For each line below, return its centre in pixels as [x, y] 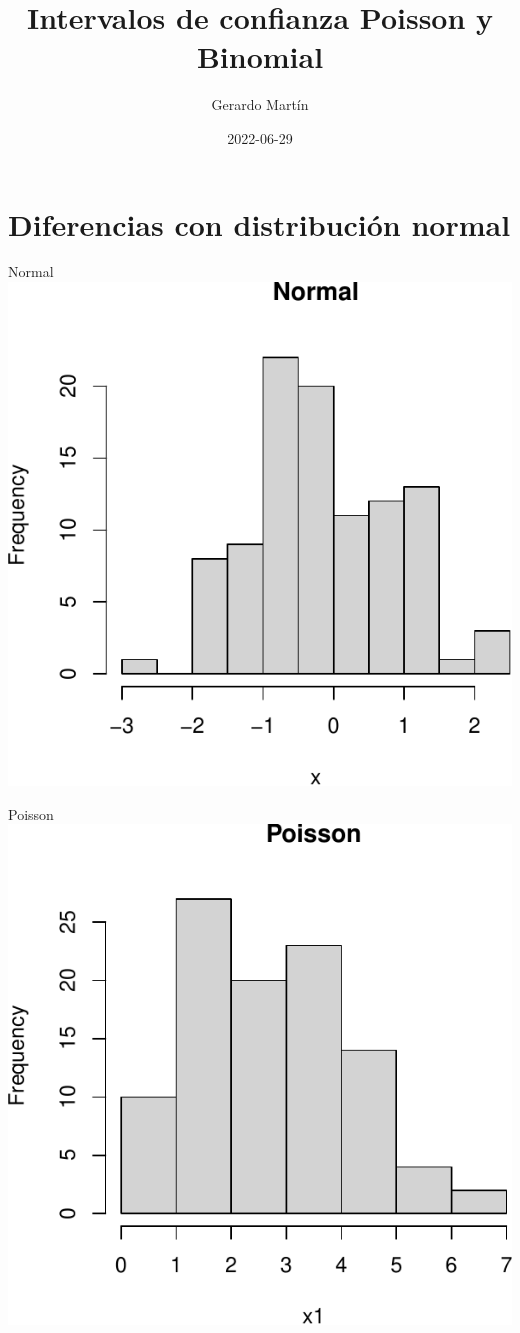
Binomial [260, 56]
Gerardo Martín [260, 104]
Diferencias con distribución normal [259, 223]
